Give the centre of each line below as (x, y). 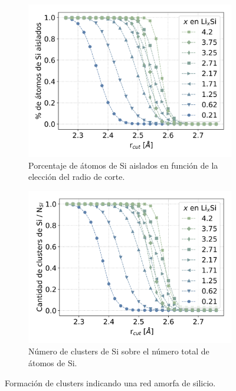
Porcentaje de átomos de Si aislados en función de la (123, 165)
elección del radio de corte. (77, 177)
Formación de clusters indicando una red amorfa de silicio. (110, 382)
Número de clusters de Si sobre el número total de (119, 351)
